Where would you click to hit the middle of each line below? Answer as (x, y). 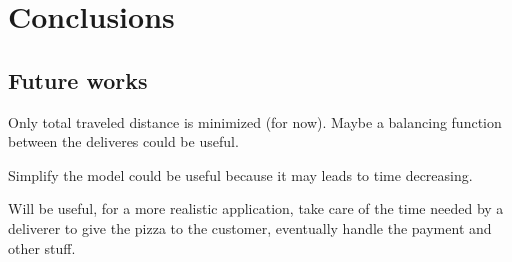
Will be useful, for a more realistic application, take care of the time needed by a (256, 208)
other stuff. (42, 247)
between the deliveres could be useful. (123, 141)
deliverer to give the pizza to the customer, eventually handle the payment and (250, 227)
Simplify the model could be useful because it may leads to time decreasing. (240, 174)
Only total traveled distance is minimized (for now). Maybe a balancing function (255, 121)
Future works (78, 79)
